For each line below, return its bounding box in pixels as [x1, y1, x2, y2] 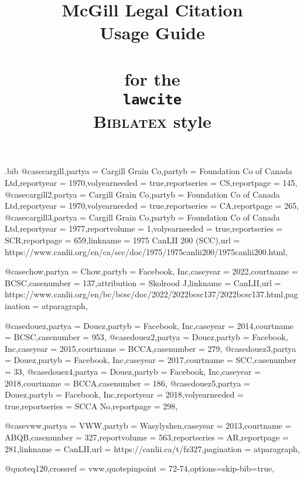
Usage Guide [100, 21, 205, 45]
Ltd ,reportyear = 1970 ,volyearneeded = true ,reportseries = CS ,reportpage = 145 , [5, 177, 298, 189]
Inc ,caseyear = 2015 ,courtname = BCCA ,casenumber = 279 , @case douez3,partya [5, 342, 296, 354]
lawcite [122, 91, 182, 108]
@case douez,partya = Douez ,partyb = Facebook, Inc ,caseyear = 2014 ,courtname [5, 319, 294, 331]
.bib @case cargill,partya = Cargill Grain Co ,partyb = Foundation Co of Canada [5, 165, 292, 177]
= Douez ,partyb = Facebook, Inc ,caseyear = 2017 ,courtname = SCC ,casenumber [5, 354, 296, 366]
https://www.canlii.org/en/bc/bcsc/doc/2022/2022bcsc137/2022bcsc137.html [5, 288, 283, 300]
